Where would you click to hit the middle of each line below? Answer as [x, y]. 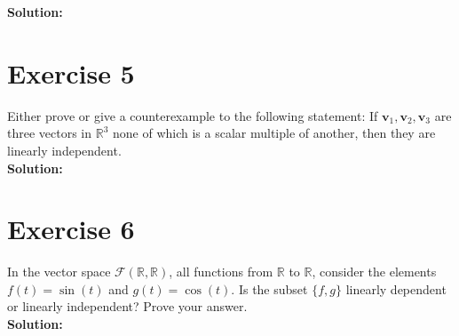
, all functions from [221, 272]
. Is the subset [269, 288]
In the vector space [59, 272]
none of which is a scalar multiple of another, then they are [274, 133]
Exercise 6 [71, 229]
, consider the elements [374, 272]
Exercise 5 [71, 72]
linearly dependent [396, 288]
